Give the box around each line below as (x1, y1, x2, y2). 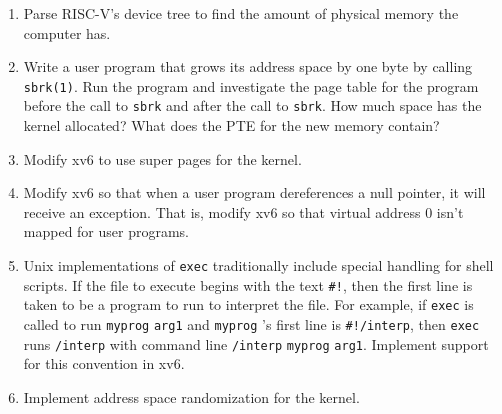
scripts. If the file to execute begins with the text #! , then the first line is (23, 274, 473, 295)
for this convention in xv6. (23, 353, 185, 374)
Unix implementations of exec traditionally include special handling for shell (23, 255, 494, 276)
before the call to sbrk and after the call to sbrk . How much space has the (23, 95, 482, 116)
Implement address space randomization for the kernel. (23, 386, 360, 407)
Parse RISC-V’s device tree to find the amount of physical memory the (23, 3, 459, 23)
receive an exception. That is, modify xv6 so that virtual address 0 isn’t (23, 201, 464, 222)
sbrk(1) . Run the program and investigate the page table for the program (23, 75, 479, 96)
